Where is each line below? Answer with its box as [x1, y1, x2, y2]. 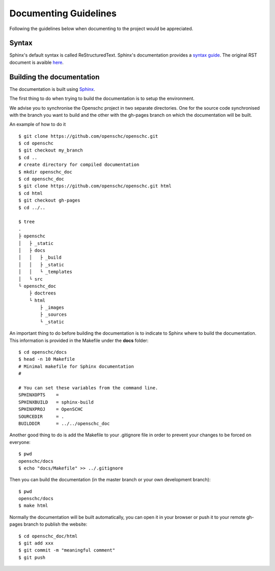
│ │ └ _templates [18, 269, 72, 275]
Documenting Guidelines [9, 8, 117, 19]
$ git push [18, 554, 46, 560]
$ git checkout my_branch [18, 147, 84, 153]
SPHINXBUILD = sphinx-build [18, 399, 94, 405]
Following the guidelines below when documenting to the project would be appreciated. [9, 26, 194, 32]
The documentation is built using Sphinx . [9, 86, 95, 92]
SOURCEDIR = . [18, 413, 65, 419]
